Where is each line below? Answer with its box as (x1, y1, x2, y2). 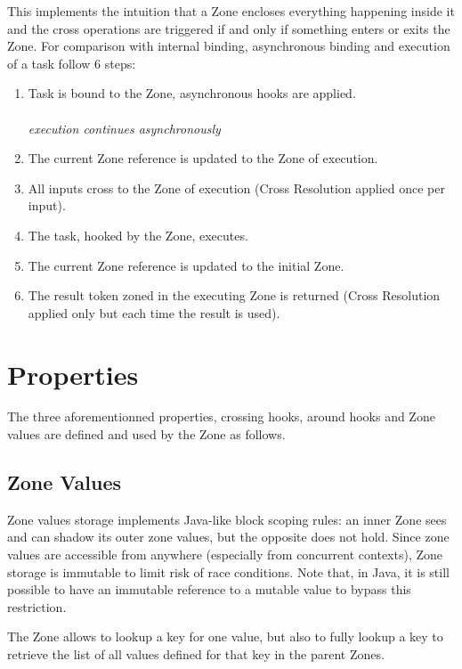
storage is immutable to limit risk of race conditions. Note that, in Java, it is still (7, 562, 450, 581)
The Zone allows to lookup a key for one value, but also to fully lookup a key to (7, 627, 443, 646)
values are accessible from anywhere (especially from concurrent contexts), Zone (7, 545, 443, 564)
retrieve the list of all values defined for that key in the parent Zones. (7, 644, 385, 663)
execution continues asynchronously (28, 118, 221, 137)
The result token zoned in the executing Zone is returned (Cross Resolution (28, 286, 441, 305)
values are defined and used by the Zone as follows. (7, 425, 286, 444)
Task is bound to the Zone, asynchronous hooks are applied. (28, 84, 356, 102)
